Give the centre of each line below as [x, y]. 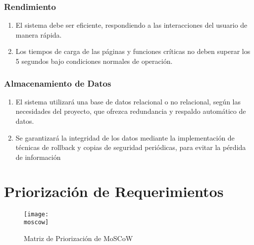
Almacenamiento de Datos [58, 83]
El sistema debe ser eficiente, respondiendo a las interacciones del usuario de [131, 25]
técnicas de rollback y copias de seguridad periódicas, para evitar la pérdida [131, 147]
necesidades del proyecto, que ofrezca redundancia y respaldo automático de [131, 111]
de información [38, 157]
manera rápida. [39, 34]
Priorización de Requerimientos [114, 191]
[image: [36, 214]
